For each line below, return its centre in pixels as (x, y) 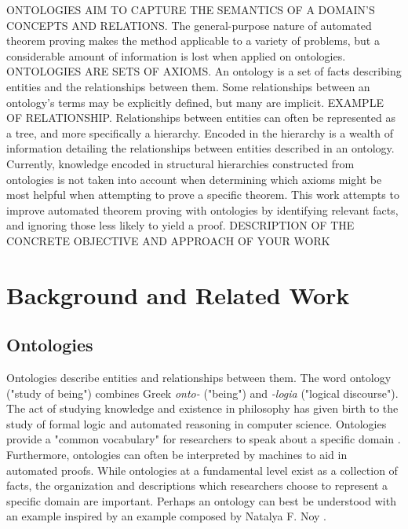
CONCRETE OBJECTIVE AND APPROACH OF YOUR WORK (168, 240)
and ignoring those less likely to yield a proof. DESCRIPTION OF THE (180, 225)
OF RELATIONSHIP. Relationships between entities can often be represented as (201, 118)
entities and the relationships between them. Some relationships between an (188, 86)
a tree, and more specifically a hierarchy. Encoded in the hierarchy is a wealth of (200, 132)
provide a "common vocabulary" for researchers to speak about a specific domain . (204, 439)
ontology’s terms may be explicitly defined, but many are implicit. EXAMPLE (195, 102)
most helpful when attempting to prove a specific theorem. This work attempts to (203, 195)
